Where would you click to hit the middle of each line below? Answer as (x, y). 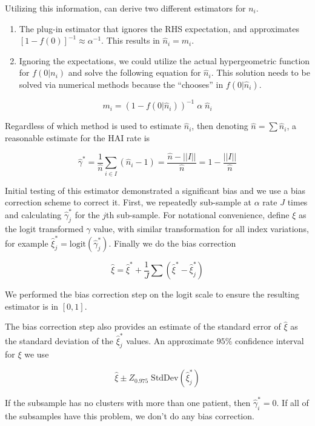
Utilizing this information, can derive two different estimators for (125, 8)
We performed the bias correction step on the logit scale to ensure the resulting (152, 294)
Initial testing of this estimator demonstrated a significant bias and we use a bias (155, 190)
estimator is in (32, 306)
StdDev (165, 378)
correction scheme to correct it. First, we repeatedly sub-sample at (128, 202)
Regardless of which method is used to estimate (93, 126)
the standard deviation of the (59, 340)
